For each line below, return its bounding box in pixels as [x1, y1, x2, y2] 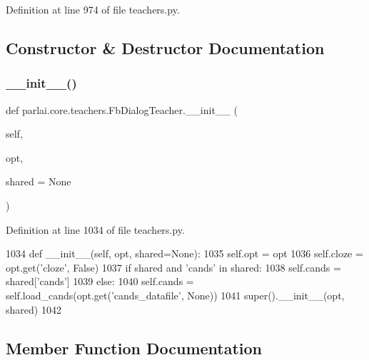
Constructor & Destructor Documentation [6, 36, 325, 58]
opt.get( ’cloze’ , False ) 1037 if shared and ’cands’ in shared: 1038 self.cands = [6, 259, 341, 274]
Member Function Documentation [6, 336, 263, 359]
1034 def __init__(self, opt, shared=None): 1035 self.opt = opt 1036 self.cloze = [6, 246, 363, 261]
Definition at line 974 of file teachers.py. [6, 2, 180, 16]
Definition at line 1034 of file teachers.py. [6, 222, 185, 237]
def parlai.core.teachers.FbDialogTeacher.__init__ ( [6, 102, 238, 117]
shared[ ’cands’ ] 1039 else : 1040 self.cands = [6, 274, 194, 289]
